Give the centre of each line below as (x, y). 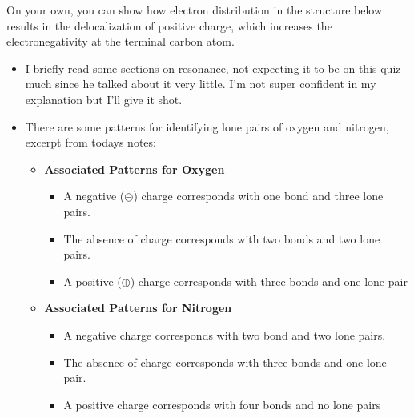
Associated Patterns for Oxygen (135, 169)
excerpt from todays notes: (90, 142)
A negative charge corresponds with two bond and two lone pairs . (225, 334)
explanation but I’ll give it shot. (104, 99)
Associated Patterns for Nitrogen (138, 308)
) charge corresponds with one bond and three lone (258, 196)
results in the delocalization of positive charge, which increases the (169, 25)
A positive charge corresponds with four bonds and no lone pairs (222, 404)
